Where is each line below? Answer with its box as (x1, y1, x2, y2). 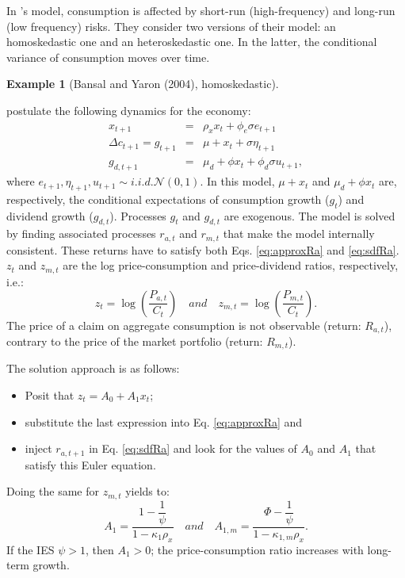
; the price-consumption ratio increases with (151, 541, 364, 557)
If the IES (6, 541, 55, 557)
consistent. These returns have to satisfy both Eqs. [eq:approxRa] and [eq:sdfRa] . (6, 241, 399, 258)
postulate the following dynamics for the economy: (6, 101, 251, 118)
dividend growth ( (6, 207, 94, 224)
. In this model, (200, 173, 275, 189)
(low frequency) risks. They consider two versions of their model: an (6, 17, 336, 34)
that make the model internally (223, 225, 375, 242)
